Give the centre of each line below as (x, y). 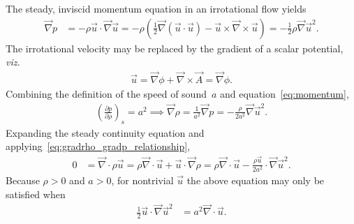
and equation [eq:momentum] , (285, 94)
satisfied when (36, 194)
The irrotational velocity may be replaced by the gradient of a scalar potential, (175, 48)
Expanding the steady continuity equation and (105, 132)
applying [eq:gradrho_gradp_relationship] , (98, 146)
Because (23, 180)
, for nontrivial (142, 180)
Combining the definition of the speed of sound (106, 94)
